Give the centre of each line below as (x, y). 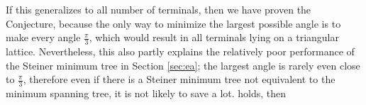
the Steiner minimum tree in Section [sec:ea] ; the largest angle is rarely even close (183, 65)
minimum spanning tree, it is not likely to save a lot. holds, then (146, 93)
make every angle (43, 37)
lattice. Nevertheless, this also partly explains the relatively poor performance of (180, 51)
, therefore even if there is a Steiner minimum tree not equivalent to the (179, 79)
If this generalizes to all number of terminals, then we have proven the (159, 9)
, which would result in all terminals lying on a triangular (214, 37)
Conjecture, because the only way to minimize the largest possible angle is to (173, 23)
